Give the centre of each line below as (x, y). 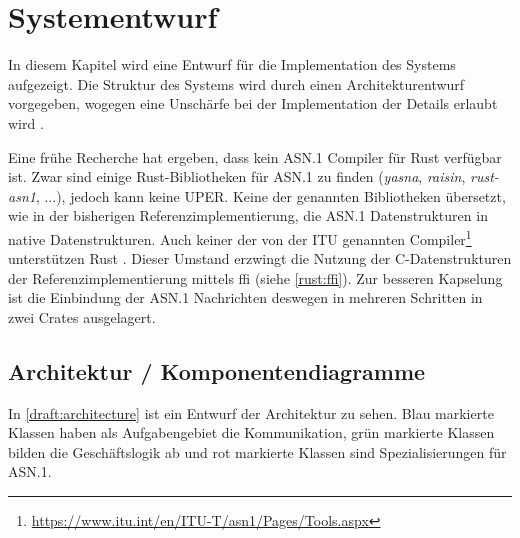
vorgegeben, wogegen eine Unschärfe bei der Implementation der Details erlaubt (253, 103)
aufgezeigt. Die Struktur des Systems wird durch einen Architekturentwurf (236, 83)
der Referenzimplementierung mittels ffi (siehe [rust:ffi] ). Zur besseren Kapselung (255, 277)
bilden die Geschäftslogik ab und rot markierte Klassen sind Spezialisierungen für (257, 451)
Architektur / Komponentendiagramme (217, 370)
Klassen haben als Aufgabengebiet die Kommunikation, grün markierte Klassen (251, 432)
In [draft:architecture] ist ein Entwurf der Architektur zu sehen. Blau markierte (251, 412)
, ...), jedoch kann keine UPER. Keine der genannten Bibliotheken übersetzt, (270, 195)
